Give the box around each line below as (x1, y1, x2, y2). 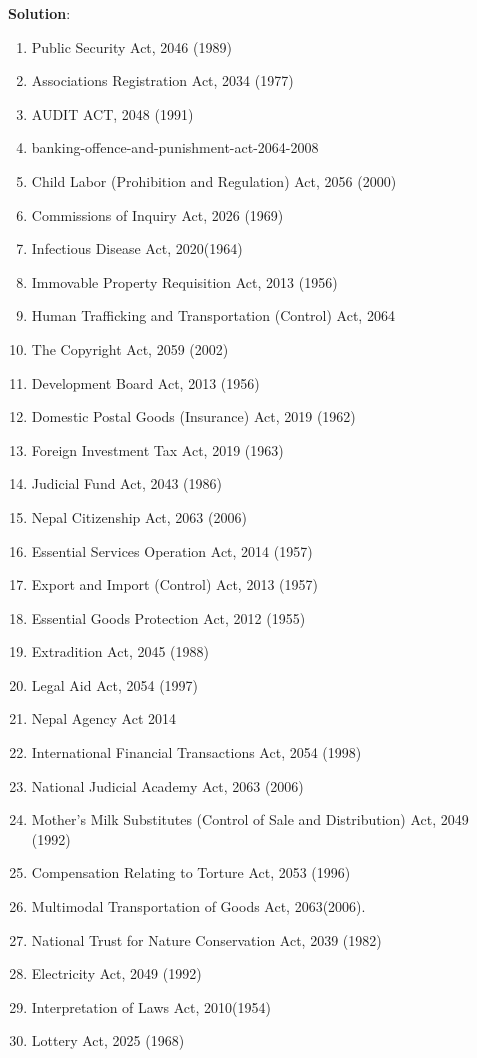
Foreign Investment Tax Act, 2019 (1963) (31, 439, 284, 460)
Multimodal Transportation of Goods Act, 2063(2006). (31, 896, 366, 917)
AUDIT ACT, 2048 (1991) (31, 103, 194, 124)
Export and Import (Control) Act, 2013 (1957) (31, 574, 318, 595)
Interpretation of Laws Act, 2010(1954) (31, 996, 271, 1017)
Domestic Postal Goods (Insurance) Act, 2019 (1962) (31, 406, 356, 427)
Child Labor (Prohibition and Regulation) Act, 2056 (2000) (31, 170, 397, 191)
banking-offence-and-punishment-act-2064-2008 (31, 137, 319, 158)
